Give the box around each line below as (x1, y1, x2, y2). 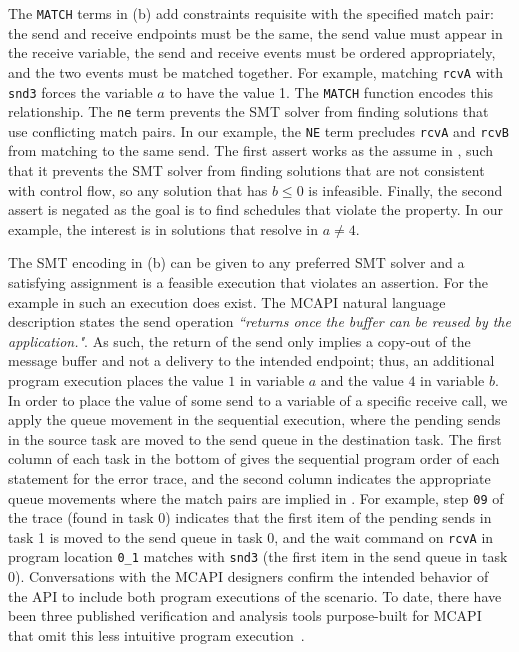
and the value (320, 370, 404, 390)
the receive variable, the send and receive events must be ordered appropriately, (8, 42, 496, 63)
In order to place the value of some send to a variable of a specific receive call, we (8, 389, 508, 410)
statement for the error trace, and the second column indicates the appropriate (8, 467, 491, 488)
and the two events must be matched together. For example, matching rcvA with (8, 61, 503, 82)
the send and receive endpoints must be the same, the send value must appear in (8, 22, 503, 43)
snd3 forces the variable (8, 81, 153, 102)
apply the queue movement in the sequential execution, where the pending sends (8, 409, 501, 430)
